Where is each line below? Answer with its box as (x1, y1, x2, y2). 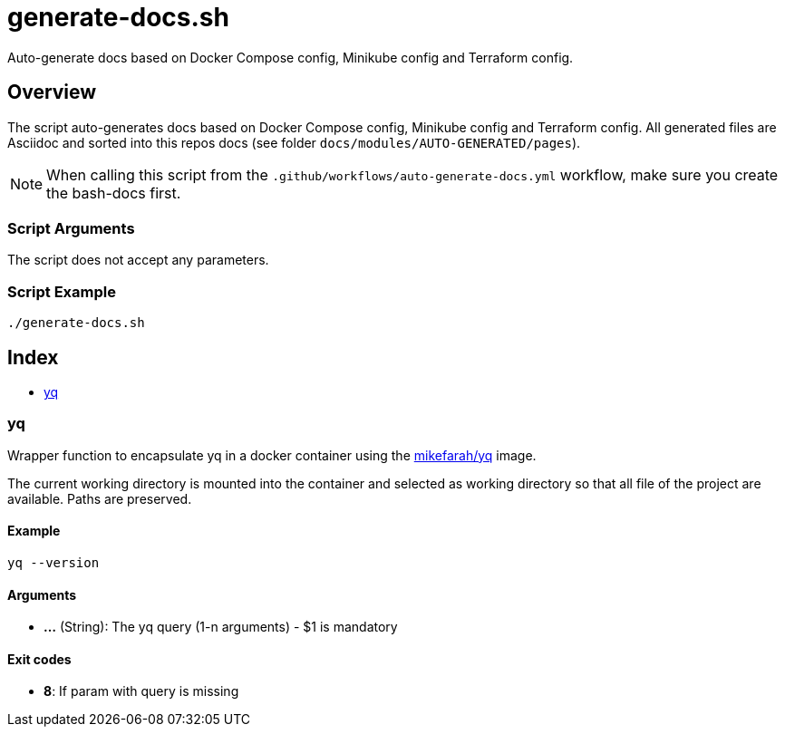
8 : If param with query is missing (44, 683, 239, 700)
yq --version (7, 555, 100, 570)
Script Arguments (7, 218, 135, 237)
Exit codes (7, 651, 72, 667)
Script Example (7, 282, 116, 301)
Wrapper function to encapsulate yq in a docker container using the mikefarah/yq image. (7, 447, 537, 463)
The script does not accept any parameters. (7, 252, 269, 268)
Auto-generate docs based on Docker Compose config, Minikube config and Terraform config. (7, 49, 574, 65)
